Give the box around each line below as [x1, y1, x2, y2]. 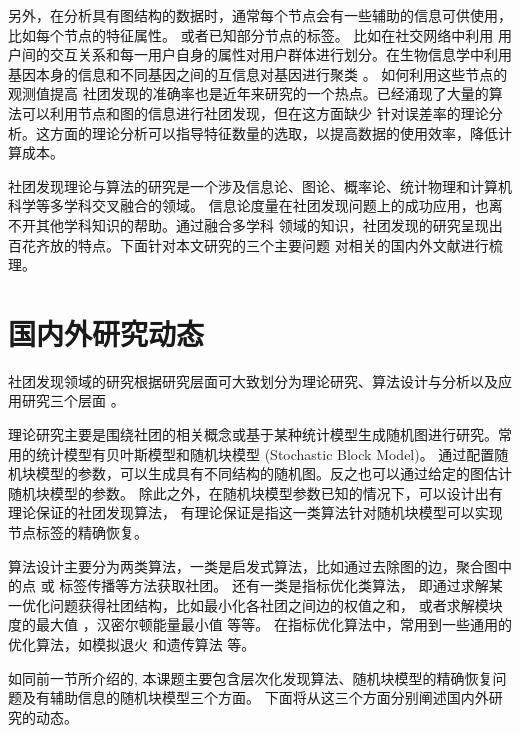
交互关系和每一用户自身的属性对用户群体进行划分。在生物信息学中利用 [49, 44, 512, 65]
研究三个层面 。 [21, 390, 125, 411]
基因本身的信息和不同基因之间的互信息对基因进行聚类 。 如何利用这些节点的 [8, 63, 508, 84]
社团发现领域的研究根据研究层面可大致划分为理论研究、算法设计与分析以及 [8, 370, 498, 391]
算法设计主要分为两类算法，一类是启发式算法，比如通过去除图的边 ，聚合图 [8, 555, 498, 576]
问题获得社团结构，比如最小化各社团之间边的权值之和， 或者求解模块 [49, 594, 503, 615]
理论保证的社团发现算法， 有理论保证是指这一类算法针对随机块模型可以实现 [8, 502, 503, 523]
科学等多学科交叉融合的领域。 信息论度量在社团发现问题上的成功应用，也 [8, 195, 489, 216]
